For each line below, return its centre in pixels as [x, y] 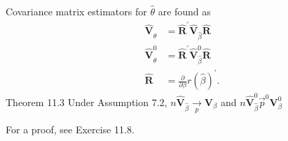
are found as [184, 11]
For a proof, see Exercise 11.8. [70, 129]
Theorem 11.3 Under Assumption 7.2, [87, 102]
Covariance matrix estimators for [76, 11]
